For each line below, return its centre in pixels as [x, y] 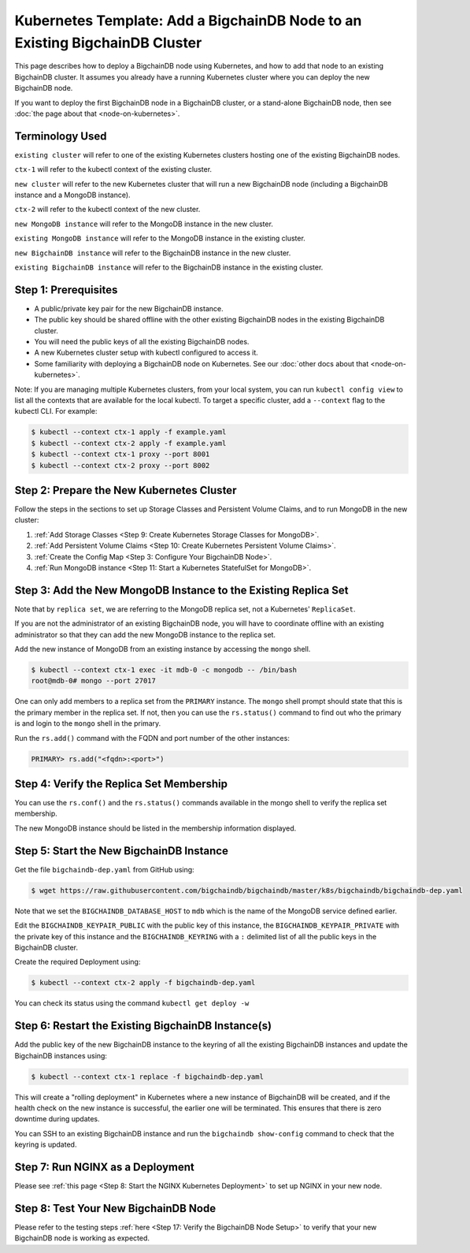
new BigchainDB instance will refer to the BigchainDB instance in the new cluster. [153, 253]
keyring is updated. [46, 1145]
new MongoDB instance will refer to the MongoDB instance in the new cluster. [144, 224]
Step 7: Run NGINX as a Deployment [104, 1167]
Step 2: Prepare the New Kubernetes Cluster [126, 490]
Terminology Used [61, 136]
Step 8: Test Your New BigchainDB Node [115, 1208]
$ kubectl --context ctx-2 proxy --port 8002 [120, 465]
